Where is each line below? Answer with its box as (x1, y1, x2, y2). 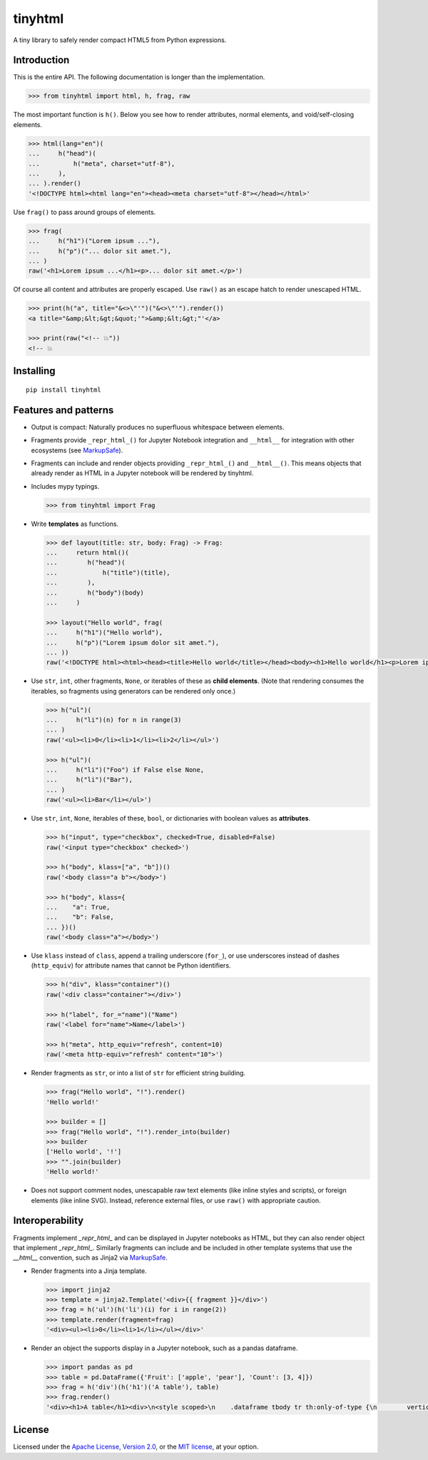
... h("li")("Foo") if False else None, (46, 766, 205, 774)
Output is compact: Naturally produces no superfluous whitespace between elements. (31, 422, 285, 431)
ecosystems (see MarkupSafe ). (31, 446, 123, 455)
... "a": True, (46, 903, 111, 911)
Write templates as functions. (31, 519, 119, 528)
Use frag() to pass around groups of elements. (13, 208, 156, 216)
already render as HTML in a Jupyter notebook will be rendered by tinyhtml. (31, 469, 254, 477)
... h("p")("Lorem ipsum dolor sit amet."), (46, 639, 220, 647)
